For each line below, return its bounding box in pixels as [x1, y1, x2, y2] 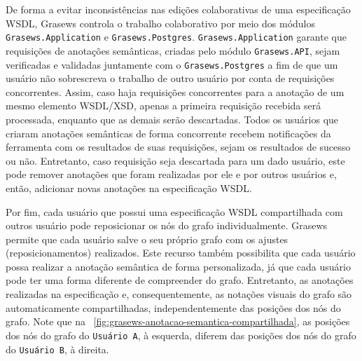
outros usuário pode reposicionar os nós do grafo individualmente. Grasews [6, 218, 328, 233]
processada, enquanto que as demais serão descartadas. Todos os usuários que [6, 111, 339, 126]
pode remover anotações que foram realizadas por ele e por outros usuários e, [6, 167, 337, 182]
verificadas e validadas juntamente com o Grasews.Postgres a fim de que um [6, 57, 338, 71]
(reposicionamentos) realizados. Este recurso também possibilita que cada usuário [6, 245, 356, 260]
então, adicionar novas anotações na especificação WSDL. [6, 180, 252, 195]
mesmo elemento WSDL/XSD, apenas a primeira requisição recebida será [6, 98, 321, 113]
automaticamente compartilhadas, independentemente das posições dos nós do [6, 300, 341, 315]
